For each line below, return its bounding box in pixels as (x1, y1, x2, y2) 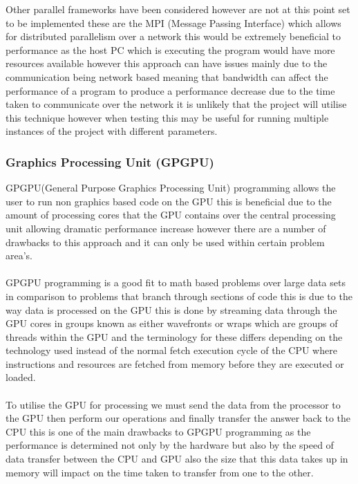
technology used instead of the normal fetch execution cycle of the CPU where (6, 343, 337, 357)
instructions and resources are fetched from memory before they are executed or (6, 356, 344, 371)
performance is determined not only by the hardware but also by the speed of (6, 438, 334, 452)
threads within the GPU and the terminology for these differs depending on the (6, 329, 343, 344)
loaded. (6, 370, 36, 384)
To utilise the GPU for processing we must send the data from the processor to (6, 397, 341, 411)
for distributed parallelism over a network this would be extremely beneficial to (6, 29, 341, 44)
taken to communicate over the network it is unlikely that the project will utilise (6, 97, 347, 111)
